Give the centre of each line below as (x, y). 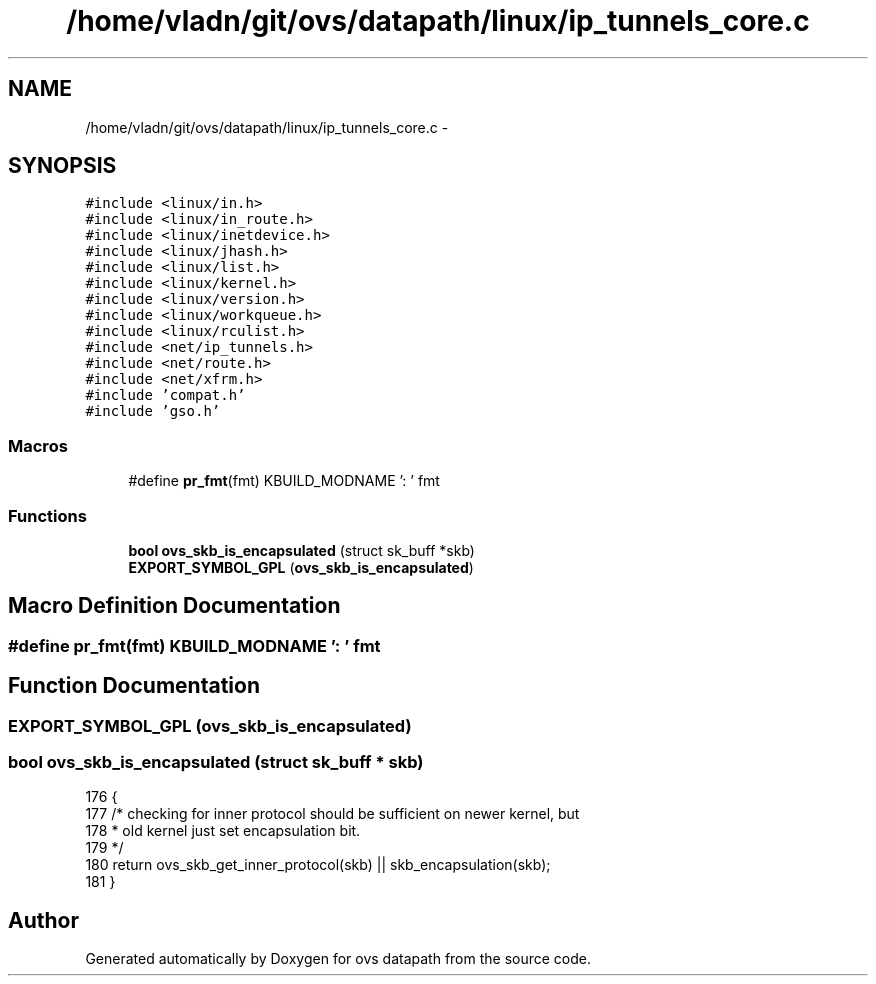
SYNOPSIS (62, 166)
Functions (47, 515)
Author (43, 920)
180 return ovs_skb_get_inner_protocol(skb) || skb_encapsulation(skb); (318, 865)
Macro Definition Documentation (174, 606)
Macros (38, 445)
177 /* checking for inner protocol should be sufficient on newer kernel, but (332, 814)
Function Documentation (134, 686)
